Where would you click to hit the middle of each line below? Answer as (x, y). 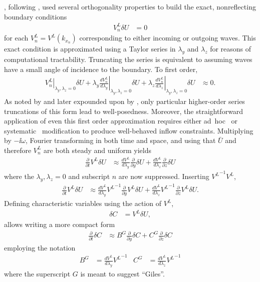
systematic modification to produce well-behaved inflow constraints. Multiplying (129, 130)
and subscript (89, 176)
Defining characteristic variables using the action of (83, 203)
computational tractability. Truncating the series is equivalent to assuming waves (128, 59)
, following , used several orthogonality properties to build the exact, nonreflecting (130, 6)
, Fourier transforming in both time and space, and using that (120, 140)
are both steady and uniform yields (98, 150)
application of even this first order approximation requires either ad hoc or (121, 121)
